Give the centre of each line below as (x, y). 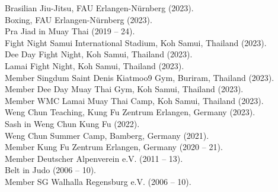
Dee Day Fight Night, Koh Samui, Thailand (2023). (99, 54)
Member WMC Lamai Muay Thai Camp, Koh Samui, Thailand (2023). (134, 100)
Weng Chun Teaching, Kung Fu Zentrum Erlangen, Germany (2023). (130, 112)
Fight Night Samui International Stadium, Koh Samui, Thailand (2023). (136, 42)
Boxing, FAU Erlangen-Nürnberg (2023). (79, 19)
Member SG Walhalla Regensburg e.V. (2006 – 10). (98, 181)
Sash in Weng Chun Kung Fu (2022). (72, 123)
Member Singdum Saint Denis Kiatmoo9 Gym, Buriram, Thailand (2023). (140, 77)
